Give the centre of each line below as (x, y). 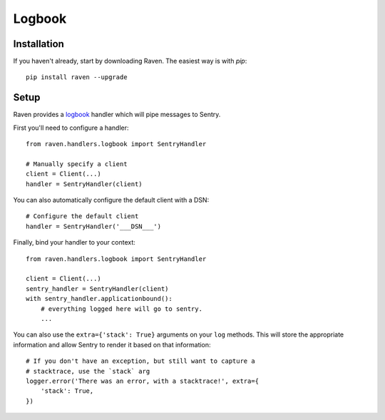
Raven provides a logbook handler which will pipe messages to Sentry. (117, 115)
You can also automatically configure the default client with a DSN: (111, 200)
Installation (38, 44)
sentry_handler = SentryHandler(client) (97, 288)
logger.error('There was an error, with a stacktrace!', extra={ (143, 381)
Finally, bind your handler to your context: (74, 242)
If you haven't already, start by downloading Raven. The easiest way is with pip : (130, 61)
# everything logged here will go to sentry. (122, 309)
